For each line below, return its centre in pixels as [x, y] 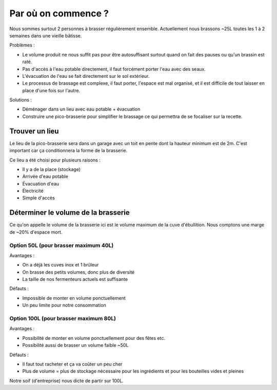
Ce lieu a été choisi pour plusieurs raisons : [55, 160]
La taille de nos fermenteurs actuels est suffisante [75, 279]
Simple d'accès [38, 198]
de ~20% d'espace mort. [36, 232]
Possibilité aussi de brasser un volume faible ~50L [75, 345]
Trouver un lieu [34, 131]
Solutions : [21, 100]
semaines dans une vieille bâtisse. [46, 35]
